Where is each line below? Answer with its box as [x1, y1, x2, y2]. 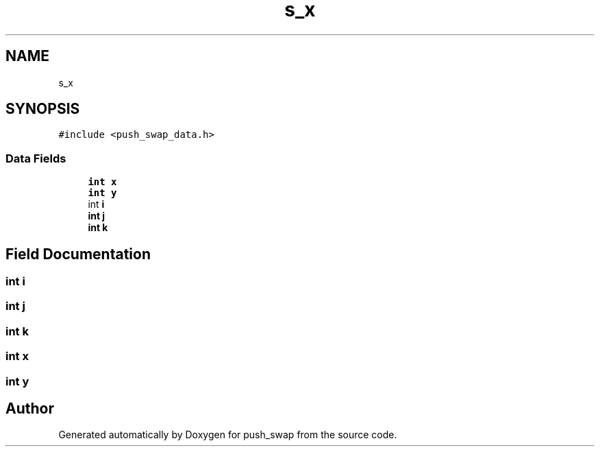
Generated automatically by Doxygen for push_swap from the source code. [58, 429, 397, 441]
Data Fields [5, 151, 66, 165]
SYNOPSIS [5, 100, 80, 118]
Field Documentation [5, 245, 151, 263]
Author [5, 399, 54, 417]
